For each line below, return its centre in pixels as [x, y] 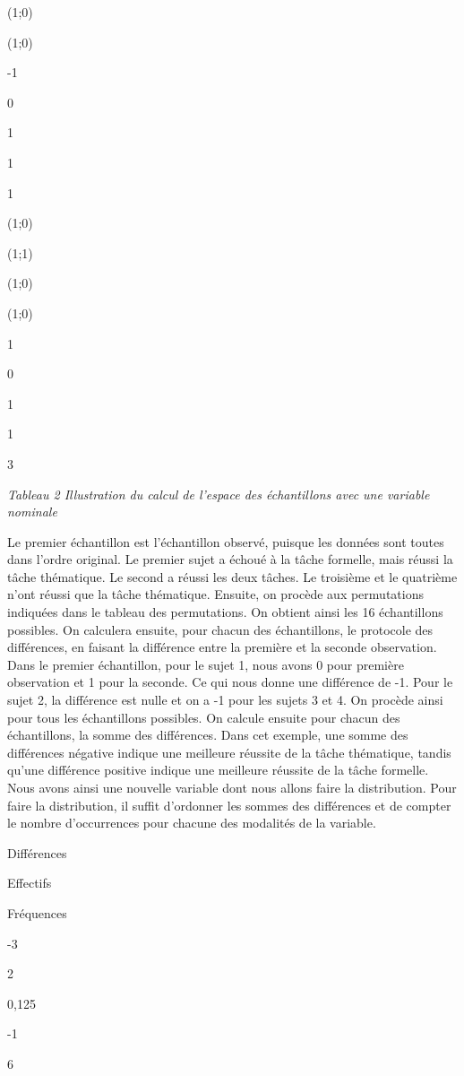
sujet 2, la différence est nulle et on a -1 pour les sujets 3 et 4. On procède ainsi [225, 700]
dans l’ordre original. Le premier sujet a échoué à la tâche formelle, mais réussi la [230, 559]
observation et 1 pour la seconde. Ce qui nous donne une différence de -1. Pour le [230, 682]
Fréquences [37, 912]
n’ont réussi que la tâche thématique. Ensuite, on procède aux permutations [215, 594]
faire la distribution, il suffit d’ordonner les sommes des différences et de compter [229, 805]
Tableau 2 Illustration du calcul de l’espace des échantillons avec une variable [219, 494]
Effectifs [30, 883]
